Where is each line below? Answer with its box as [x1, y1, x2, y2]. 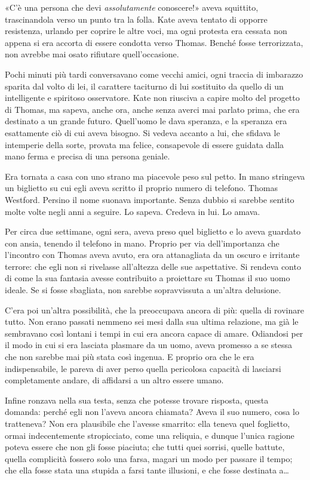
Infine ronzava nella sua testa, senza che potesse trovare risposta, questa [5, 393, 269, 406]
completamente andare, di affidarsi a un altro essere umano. [5, 374, 224, 386]
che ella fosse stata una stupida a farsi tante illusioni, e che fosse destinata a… [5, 464, 289, 476]
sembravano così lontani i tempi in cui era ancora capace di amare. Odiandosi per [5, 327, 303, 339]
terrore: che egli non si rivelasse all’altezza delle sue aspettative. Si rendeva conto [5, 260, 301, 272]
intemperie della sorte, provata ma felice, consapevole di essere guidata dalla [5, 138, 284, 150]
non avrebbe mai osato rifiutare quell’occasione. [5, 48, 179, 60]
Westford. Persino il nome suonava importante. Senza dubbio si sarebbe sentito [5, 193, 294, 205]
